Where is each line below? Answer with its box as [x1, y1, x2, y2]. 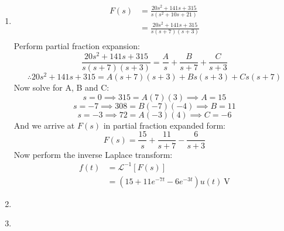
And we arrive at [13, 119, 75, 131]
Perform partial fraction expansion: [13, 40, 140, 52]
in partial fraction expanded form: [103, 119, 225, 131]
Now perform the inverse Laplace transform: [13, 148, 173, 160]
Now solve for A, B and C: [13, 81, 110, 94]
